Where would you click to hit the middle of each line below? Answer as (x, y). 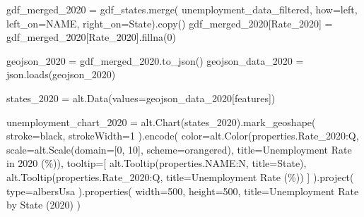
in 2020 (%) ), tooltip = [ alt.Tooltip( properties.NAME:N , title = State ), (157, 163)
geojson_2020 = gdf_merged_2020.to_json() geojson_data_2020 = (155, 60)
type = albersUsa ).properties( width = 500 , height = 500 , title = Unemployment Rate (183, 191)
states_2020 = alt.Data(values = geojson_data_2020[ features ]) (141, 98)
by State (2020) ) (44, 205)
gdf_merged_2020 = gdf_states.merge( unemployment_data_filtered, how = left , (182, 9)
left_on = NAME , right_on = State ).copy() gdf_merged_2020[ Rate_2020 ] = (170, 23)
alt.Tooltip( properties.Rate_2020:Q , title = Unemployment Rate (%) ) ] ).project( (180, 176)
